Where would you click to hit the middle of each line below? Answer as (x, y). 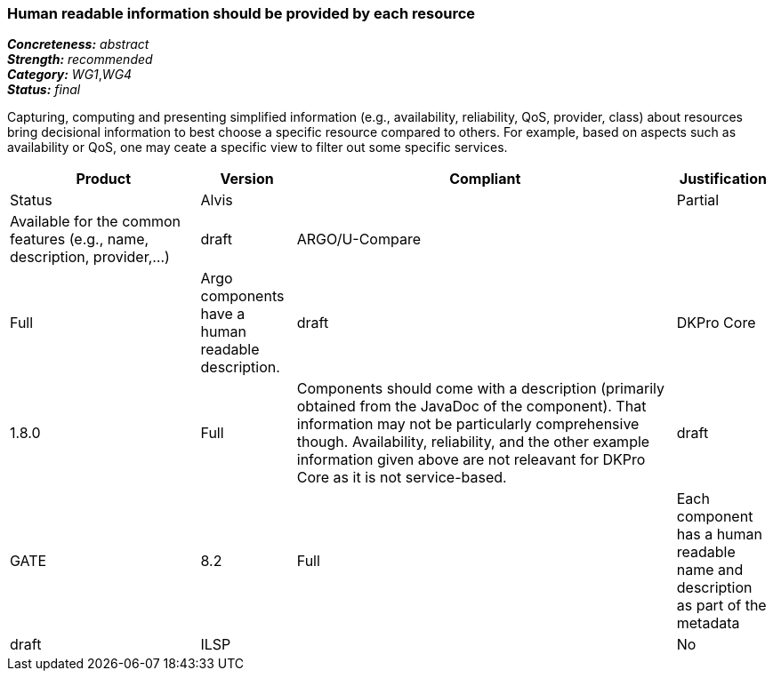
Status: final (44, 90)
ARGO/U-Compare (358, 239)
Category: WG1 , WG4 (70, 75)
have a (223, 314)
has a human (719, 534)
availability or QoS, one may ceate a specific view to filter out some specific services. (258, 148)
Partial (698, 200)
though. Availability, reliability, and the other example (473, 442)
